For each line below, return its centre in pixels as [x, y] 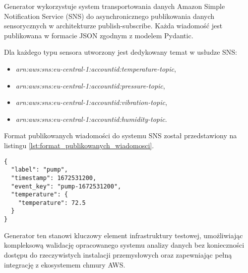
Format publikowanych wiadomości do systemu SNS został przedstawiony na [121, 136]
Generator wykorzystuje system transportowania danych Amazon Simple [115, 6]
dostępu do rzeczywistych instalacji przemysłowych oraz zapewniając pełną [118, 254]
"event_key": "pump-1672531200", [66, 186]
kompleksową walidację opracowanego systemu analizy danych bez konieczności [124, 245]
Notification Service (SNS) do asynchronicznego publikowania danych [109, 16]
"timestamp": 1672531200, [54, 178]
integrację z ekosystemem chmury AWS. [65, 264]
